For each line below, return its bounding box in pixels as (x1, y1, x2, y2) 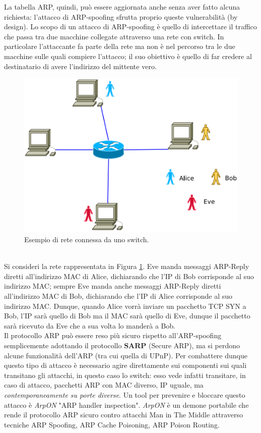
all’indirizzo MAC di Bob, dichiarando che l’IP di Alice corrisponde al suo (4, 291, 233, 301)
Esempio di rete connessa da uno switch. (24, 234, 149, 245)
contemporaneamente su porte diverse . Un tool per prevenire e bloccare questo (4, 390, 245, 400)
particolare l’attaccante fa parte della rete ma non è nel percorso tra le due (4, 41, 235, 51)
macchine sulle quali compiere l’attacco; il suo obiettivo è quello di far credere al (4, 50, 252, 61)
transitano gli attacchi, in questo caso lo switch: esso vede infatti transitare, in (4, 369, 246, 380)
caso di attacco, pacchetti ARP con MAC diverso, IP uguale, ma (4, 380, 204, 390)
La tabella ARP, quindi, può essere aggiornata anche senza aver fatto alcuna (4, 2, 240, 12)
